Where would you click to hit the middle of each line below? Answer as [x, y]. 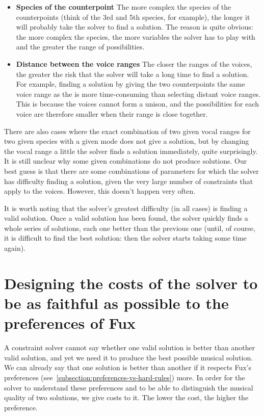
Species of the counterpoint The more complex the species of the [124, 7]
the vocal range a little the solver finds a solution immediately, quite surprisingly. [131, 151]
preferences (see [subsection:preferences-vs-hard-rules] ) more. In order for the [125, 377]
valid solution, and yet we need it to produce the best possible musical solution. [129, 357]
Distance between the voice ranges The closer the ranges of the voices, [134, 63]
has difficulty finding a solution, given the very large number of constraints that [129, 181]
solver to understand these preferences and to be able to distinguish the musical [129, 387]
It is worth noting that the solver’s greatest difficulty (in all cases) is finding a [126, 208]
